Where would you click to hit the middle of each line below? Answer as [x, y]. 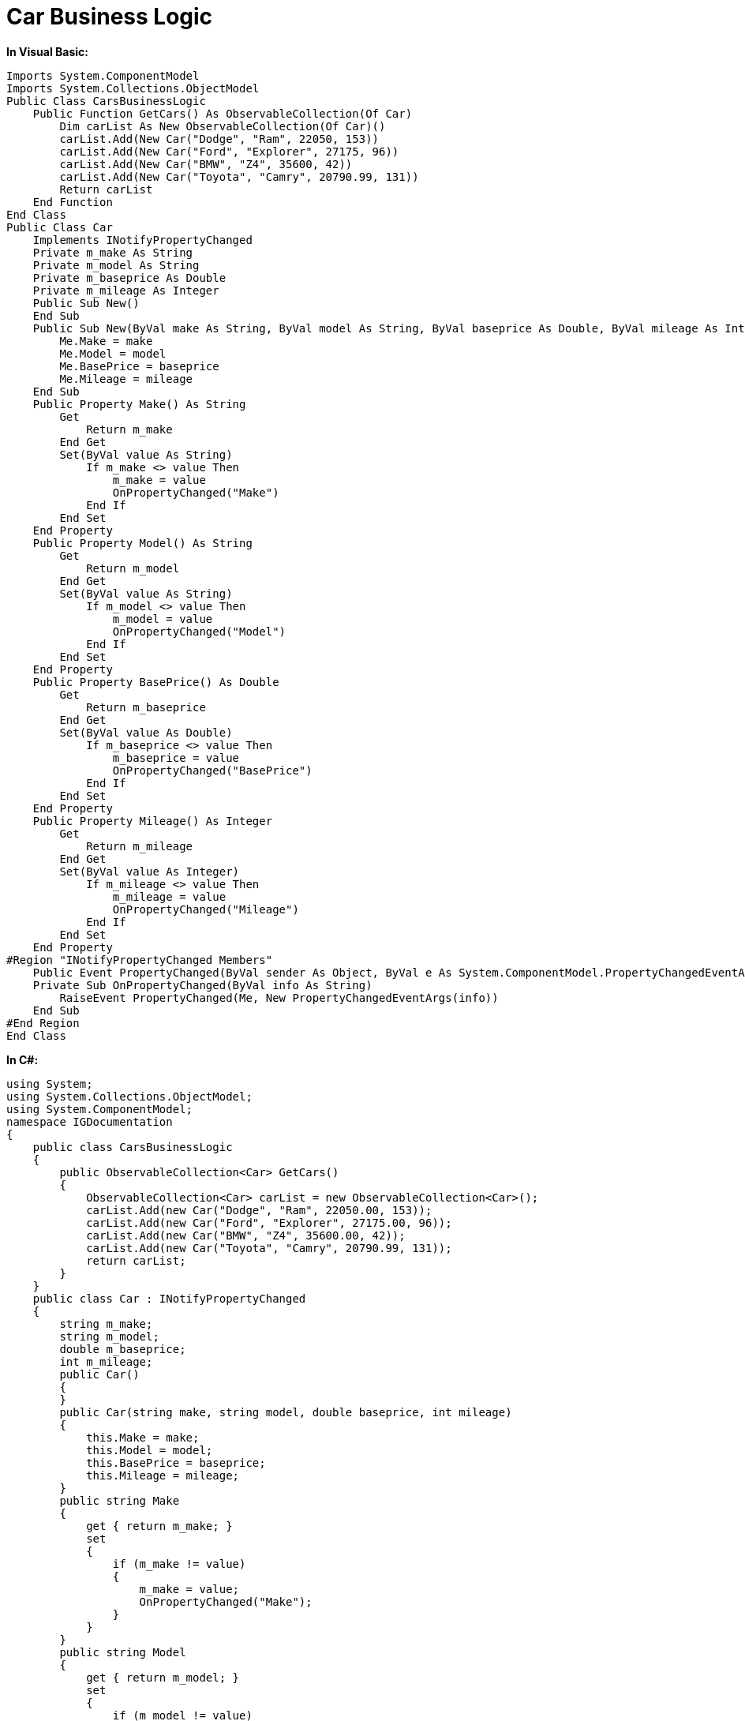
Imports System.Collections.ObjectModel [133, 88]
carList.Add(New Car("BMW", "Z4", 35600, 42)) [206, 164]
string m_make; [106, 1324]
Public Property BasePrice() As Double [156, 682]
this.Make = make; [143, 1437]
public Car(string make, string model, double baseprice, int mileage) [286, 1412]
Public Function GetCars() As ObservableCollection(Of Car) [223, 113]
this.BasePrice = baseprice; [176, 1462]
